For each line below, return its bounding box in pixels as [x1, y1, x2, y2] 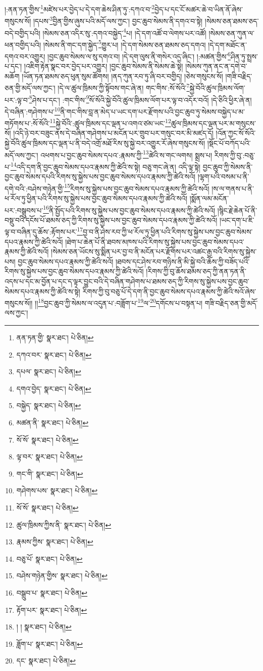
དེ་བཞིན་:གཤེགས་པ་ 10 [5, 104, 61, 116]
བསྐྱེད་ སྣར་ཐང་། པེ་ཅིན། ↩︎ [16, 400, 81, 411]
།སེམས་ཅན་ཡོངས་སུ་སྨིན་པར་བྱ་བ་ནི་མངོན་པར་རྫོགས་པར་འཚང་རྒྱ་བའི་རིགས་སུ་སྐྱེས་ [51, 246, 257, 257]
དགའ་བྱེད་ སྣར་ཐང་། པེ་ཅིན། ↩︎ [16, 383, 91, 393]
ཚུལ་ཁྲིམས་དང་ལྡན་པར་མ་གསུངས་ [171, 117, 256, 128]
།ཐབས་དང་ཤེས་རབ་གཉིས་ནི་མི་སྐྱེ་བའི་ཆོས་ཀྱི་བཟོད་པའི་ [115, 256, 250, 266]
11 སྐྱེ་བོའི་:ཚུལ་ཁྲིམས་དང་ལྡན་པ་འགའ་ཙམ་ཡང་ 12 [49, 116, 171, 128]
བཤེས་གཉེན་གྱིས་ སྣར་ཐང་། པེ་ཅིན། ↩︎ [16, 570, 108, 581]
